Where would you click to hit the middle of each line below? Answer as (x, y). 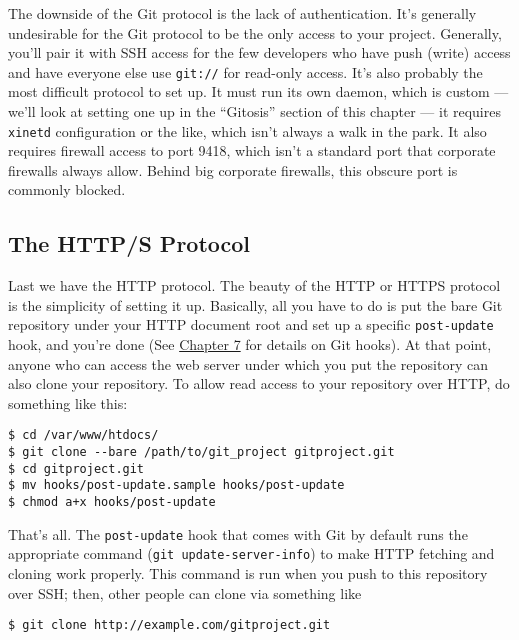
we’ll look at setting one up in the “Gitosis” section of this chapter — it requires (254, 111)
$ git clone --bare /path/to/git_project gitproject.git (201, 452)
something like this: (68, 402)
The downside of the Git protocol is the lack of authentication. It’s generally (242, 13)
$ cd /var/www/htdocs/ (83, 435)
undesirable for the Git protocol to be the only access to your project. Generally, (255, 32)
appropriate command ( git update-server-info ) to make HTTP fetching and (251, 553)
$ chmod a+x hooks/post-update (112, 502)
